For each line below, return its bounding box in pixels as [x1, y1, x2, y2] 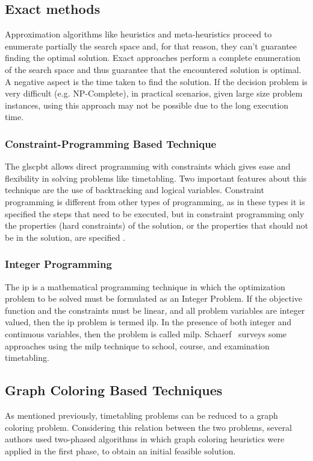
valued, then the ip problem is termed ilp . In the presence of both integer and [5, 316, 291, 328]
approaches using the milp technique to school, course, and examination [5, 339, 270, 352]
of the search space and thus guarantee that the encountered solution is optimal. [5, 63, 302, 75]
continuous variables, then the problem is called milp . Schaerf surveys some [5, 327, 287, 340]
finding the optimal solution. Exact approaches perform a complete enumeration [5, 51, 300, 64]
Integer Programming [5, 256, 112, 272]
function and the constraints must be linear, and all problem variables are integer [5, 304, 305, 316]
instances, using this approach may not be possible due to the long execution [5, 98, 289, 111]
